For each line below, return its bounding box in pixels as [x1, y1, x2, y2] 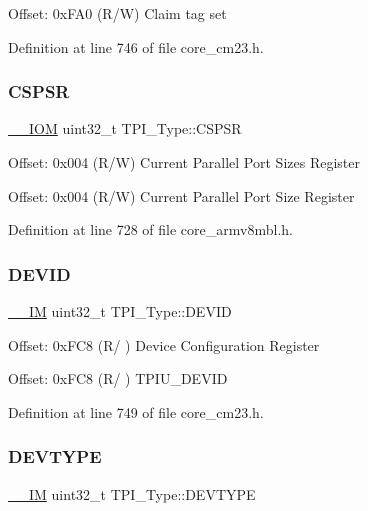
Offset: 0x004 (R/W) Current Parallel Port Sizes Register [8, 152, 360, 172]
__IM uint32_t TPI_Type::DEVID [8, 301, 232, 321]
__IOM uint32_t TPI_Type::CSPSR [8, 118, 242, 139]
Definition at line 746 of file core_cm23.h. [8, 36, 264, 57]
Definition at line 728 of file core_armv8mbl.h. [8, 219, 293, 240]
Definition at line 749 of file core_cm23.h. [8, 401, 264, 422]
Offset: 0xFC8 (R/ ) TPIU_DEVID [8, 368, 228, 389]
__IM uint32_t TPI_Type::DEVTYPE [8, 483, 256, 504]
